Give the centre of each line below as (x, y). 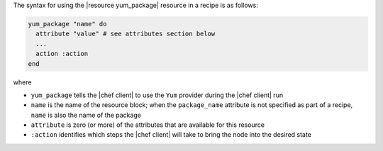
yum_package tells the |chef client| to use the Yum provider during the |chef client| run (157, 95)
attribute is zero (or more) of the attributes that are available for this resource (148, 125)
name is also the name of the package (86, 115)
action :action (62, 54)
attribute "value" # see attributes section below (126, 34)
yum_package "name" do (67, 24)
